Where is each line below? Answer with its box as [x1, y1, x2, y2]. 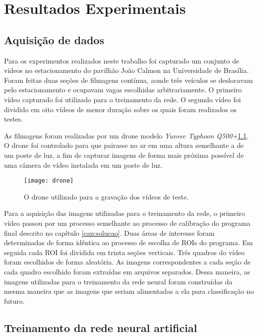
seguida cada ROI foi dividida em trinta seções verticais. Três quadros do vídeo [4, 247, 245, 257]
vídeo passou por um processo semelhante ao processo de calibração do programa [4, 217, 251, 228]
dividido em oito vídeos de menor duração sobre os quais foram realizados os [4, 104, 237, 114]
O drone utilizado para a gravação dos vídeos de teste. [24, 191, 189, 202]
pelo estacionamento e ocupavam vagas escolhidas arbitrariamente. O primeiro [4, 84, 242, 95]
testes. [4, 114, 23, 124]
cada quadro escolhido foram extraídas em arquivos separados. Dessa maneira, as [4, 266, 251, 276]
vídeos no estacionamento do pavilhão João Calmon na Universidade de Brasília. [4, 65, 249, 75]
